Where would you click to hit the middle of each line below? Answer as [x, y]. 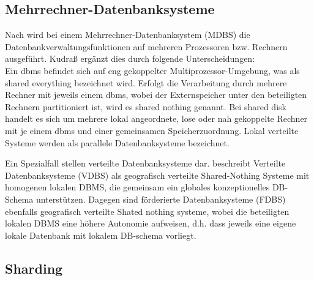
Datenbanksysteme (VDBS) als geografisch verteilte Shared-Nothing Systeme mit [157, 175]
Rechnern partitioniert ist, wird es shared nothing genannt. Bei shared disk [146, 106]
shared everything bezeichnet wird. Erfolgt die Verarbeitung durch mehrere [146, 82]
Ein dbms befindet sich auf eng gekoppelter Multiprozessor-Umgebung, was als [152, 70]
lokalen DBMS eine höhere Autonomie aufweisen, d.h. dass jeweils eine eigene [151, 223]
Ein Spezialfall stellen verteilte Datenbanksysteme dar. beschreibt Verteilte [145, 163]
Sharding [34, 268]
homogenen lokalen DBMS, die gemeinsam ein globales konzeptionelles [137, 187]
